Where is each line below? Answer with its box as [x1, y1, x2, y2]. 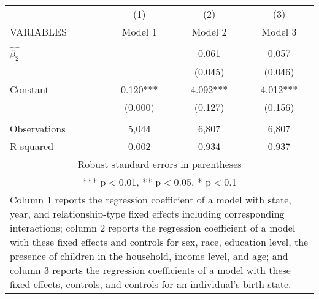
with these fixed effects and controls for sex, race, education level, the [10, 234, 309, 249]
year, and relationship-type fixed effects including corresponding [10, 206, 285, 221]
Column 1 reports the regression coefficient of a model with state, [10, 192, 291, 206]
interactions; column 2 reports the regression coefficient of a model [10, 220, 296, 235]
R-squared [10, 138, 54, 153]
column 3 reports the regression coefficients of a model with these [10, 262, 291, 277]
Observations [10, 121, 66, 135]
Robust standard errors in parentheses [77, 156, 242, 171]
